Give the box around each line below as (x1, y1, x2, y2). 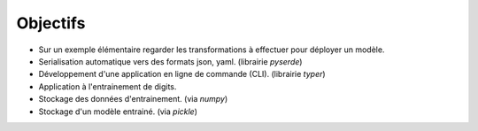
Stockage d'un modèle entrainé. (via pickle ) (38, 106, 198, 117)
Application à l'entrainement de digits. (38, 81, 177, 92)
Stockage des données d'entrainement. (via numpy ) (38, 94, 228, 104)
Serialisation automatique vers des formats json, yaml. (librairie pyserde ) (38, 56, 303, 66)
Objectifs (16, 13, 86, 33)
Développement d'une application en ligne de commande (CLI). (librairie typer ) (38, 69, 327, 80)
